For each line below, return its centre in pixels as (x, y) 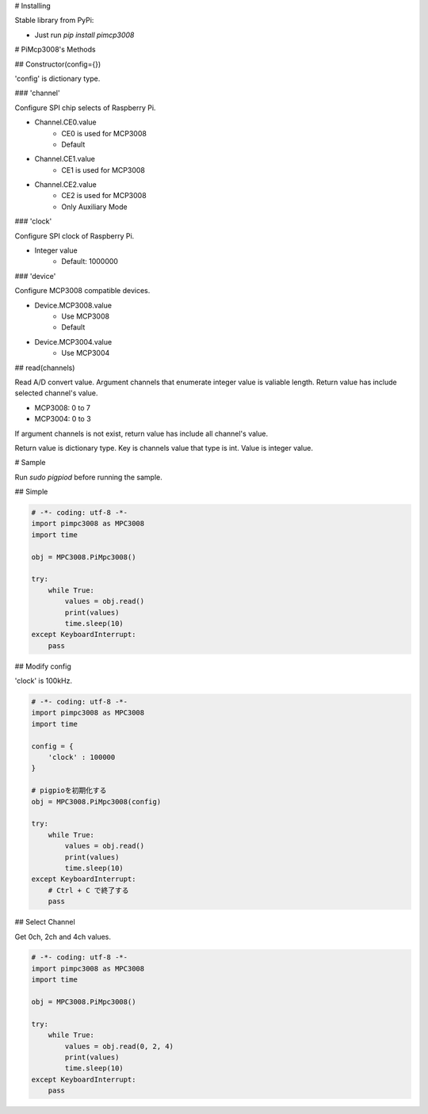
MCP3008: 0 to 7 (63, 407)
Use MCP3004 (86, 353)
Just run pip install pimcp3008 (84, 35)
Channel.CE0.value (65, 122)
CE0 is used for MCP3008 (104, 133)
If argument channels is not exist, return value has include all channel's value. (141, 433)
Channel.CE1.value (65, 159)
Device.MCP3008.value (73, 305)
